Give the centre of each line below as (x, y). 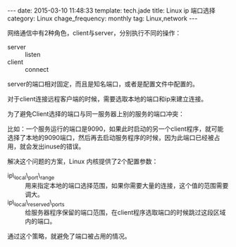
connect (37, 69)
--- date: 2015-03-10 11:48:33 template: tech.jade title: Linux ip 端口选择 (112, 11)
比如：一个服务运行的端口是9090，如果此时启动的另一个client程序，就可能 (116, 129)
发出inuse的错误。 (58, 146)
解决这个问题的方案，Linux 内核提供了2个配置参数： (83, 161)
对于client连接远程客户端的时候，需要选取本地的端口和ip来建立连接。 (107, 99)
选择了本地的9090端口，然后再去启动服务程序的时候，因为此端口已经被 (111, 138)
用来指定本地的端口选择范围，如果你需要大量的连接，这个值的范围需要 (127, 185)
